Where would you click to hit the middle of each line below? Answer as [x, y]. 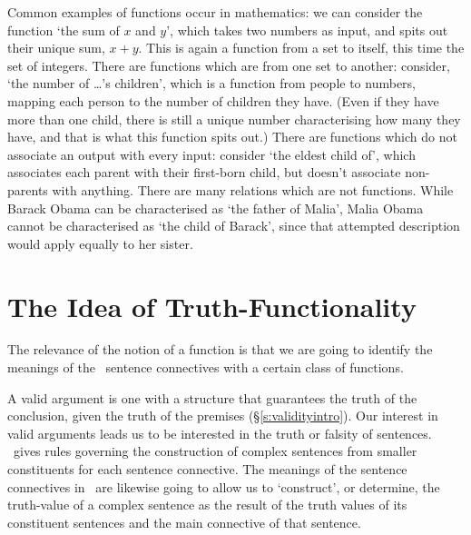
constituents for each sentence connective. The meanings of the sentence [207, 469]
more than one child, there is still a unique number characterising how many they [234, 119]
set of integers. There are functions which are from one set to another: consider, [229, 65]
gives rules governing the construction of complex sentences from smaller [215, 451]
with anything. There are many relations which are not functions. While [253, 189]
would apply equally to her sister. [100, 243]
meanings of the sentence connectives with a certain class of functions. [206, 367]
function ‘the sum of [64, 30]
